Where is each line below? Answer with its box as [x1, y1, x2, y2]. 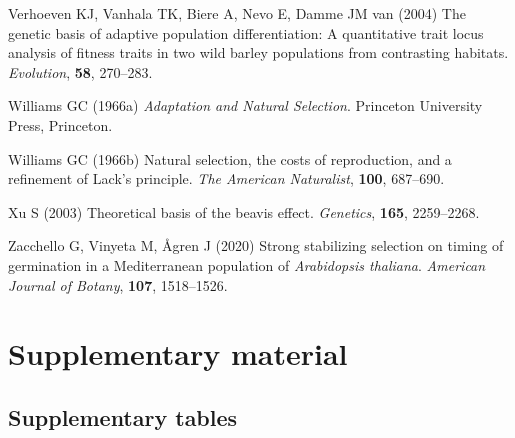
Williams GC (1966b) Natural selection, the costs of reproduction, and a [8, 148, 452, 169]
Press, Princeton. [8, 114, 113, 135]
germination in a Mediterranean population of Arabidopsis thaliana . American [8, 254, 486, 275]
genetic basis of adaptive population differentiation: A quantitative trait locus [8, 22, 484, 43]
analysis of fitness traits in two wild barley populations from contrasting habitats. [8, 42, 509, 63]
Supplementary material [8, 333, 348, 374]
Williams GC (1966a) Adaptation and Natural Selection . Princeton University [8, 95, 483, 116]
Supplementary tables [8, 401, 238, 432]
